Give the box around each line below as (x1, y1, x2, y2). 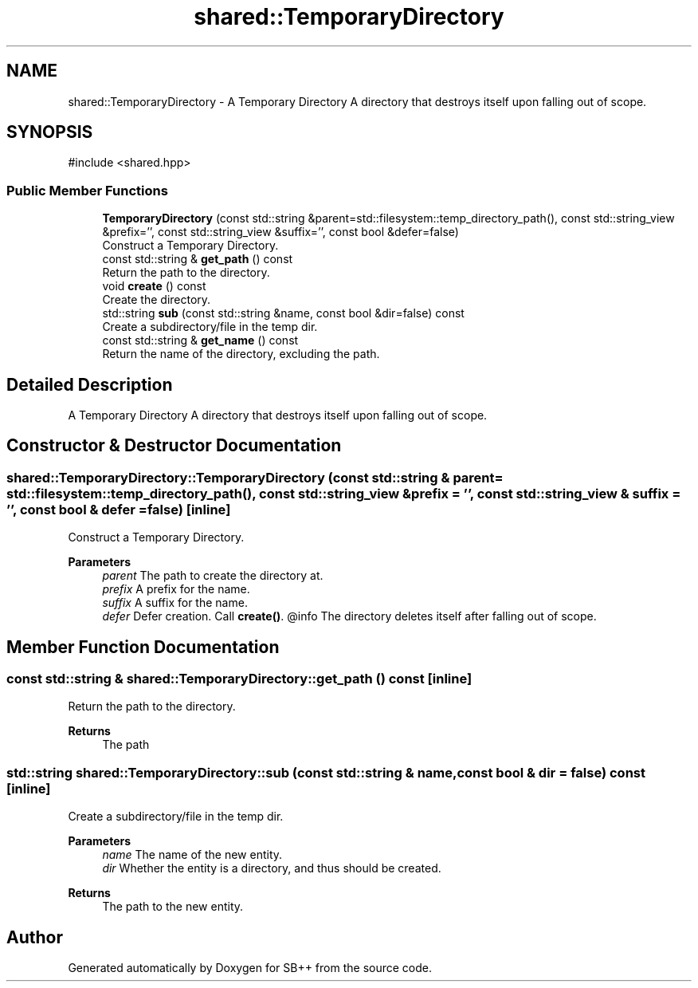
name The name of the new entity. (102, 848, 283, 862)
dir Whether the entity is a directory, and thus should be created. (102, 861, 441, 876)
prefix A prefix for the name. (102, 582, 250, 596)
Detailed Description (6, 374, 173, 395)
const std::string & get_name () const (102, 333, 299, 348)
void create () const (102, 279, 206, 293)
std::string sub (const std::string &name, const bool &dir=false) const (102, 306, 465, 321)
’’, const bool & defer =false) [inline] (6, 501, 231, 518)
